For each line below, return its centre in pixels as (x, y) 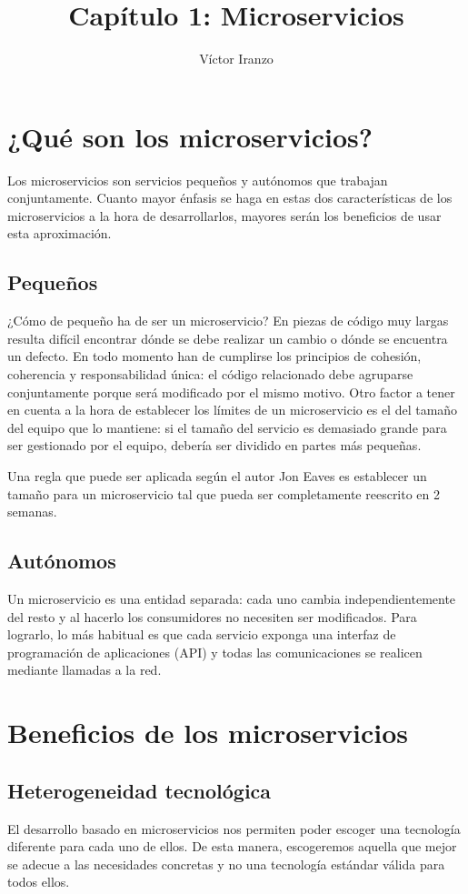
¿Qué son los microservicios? (190, 136)
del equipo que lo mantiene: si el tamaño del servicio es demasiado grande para (227, 427)
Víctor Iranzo (236, 59)
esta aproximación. (60, 233)
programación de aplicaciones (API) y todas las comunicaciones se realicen (215, 652)
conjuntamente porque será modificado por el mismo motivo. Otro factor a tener (231, 392)
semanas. (32, 512)
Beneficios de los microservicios (208, 733)
